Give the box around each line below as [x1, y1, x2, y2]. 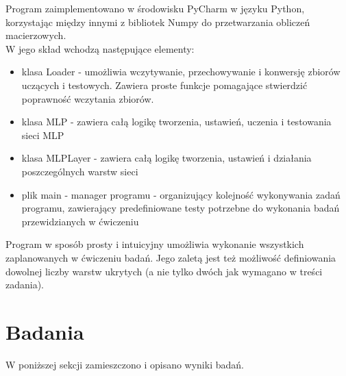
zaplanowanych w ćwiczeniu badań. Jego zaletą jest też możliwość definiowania [5, 250, 336, 264]
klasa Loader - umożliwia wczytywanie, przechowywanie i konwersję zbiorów [21, 64, 341, 79]
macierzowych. [5, 28, 66, 42]
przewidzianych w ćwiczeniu [21, 214, 139, 228]
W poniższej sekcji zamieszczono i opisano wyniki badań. [5, 357, 244, 371]
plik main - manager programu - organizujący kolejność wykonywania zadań [21, 187, 341, 201]
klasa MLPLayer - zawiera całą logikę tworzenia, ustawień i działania [21, 151, 312, 165]
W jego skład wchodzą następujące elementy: [5, 41, 195, 55]
